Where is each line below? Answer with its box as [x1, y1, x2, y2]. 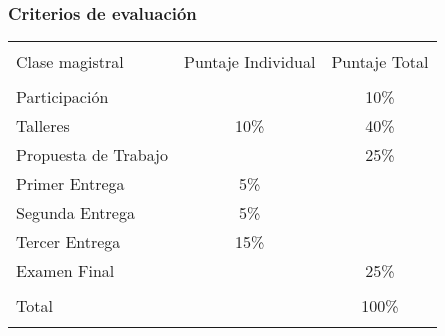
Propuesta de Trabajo [16, 143, 168, 167]
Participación [16, 85, 109, 109]
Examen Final [16, 259, 115, 283]
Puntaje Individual [183, 50, 316, 74]
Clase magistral [16, 50, 124, 74]
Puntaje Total [331, 50, 429, 74]
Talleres [16, 114, 70, 138]
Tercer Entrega [16, 230, 121, 254]
